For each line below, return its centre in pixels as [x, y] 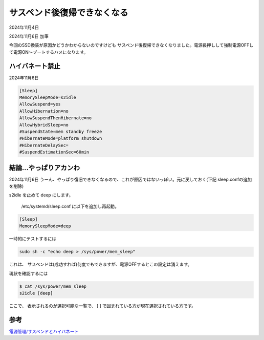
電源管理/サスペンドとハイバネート [44, 331]
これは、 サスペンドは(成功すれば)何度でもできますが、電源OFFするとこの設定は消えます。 [100, 264]
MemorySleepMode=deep [45, 226]
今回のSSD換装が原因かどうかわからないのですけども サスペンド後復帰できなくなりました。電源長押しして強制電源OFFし [131, 45]
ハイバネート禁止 [35, 66]
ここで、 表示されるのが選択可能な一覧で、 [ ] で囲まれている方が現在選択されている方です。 [102, 306]
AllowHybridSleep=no [44, 125]
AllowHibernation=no [44, 111]
